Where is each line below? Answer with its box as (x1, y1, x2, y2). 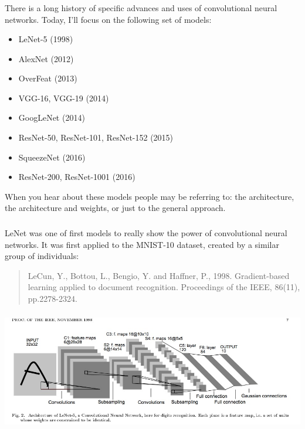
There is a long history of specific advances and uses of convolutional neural (5, 1, 277, 13)
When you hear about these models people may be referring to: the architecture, (5, 190, 294, 202)
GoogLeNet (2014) (18, 111, 85, 124)
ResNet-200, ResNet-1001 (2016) (18, 171, 135, 183)
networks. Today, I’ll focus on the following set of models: (5, 13, 212, 25)
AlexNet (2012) (18, 52, 74, 64)
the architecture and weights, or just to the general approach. (5, 202, 226, 214)
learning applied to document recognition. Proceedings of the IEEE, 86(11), (28, 281, 300, 293)
